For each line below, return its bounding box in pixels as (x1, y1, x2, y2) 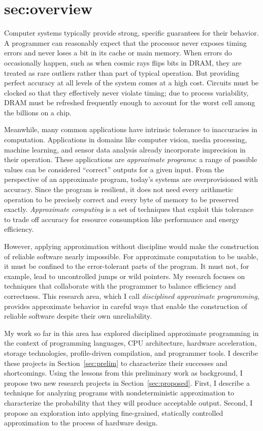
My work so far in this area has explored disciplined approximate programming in (4, 327, 259, 338)
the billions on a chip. (4, 107, 72, 117)
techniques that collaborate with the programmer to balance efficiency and (4, 281, 236, 291)
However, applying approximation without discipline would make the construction (4, 241, 259, 251)
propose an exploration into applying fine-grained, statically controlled (4, 407, 223, 418)
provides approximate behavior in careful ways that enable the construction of (4, 300, 247, 311)
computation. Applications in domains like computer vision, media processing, (4, 134, 247, 145)
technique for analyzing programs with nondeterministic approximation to (4, 387, 235, 398)
